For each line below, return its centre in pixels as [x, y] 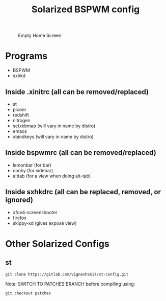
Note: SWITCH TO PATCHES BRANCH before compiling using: [70, 284]
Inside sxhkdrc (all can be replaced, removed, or [83, 192]
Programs [26, 56]
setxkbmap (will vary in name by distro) [54, 126]
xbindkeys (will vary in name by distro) [53, 136]
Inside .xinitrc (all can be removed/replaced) [77, 92]
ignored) [19, 200]
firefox [20, 218]
